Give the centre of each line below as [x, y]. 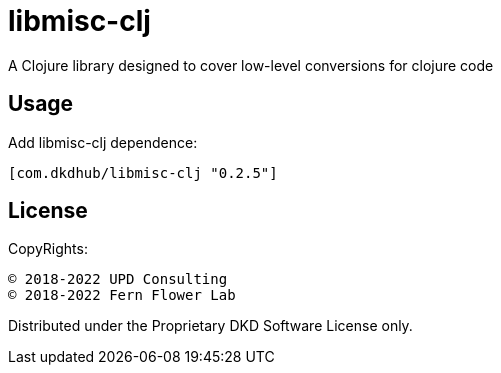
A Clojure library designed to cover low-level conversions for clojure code [251, 65]
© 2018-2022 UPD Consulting [118, 279]
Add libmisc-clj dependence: [103, 142]
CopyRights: [48, 249]
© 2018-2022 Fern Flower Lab [122, 295]
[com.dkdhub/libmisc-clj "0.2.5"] [143, 172]
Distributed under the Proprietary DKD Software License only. [210, 326]
